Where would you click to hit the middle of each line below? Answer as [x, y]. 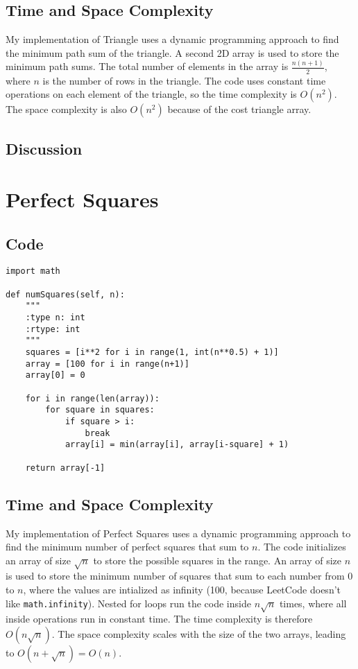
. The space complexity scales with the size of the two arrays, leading [199, 634]
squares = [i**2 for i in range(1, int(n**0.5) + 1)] [152, 353]
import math [33, 271]
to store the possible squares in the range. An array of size [218, 560]
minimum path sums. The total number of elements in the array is [147, 66]
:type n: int [55, 318]
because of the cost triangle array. [239, 109]
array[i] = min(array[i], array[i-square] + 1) [177, 445]
